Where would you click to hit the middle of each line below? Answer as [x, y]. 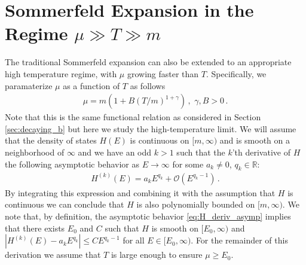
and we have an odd [115, 152]
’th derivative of [261, 152]
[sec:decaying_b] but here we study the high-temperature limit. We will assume [151, 128]
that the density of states [51, 140]
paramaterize [29, 85]
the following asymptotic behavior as [72, 164]
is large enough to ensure [157, 255]
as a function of [91, 85]
